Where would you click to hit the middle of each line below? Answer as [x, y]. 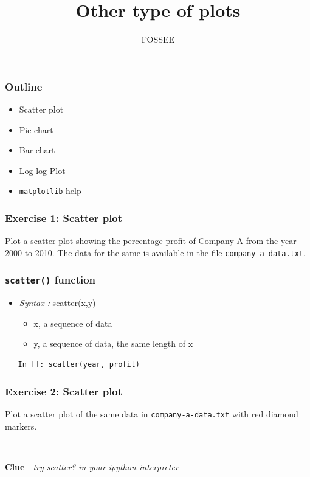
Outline [24, 86]
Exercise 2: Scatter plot [64, 391]
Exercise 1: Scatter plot [64, 218]
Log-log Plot [42, 170]
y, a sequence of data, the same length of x [113, 343]
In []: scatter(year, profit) [79, 365]
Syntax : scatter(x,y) [57, 303]
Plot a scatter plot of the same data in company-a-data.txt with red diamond [152, 413]
